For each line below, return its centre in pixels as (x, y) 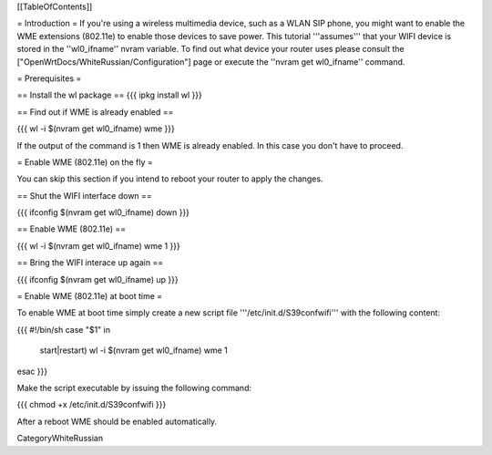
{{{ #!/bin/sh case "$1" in (64, 329)
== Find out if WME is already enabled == (95, 112)
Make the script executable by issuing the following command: (134, 388)
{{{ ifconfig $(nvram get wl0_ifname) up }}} (97, 279)
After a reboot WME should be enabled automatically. (117, 421)
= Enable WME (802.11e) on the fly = (85, 162)
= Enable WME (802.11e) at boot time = (90, 296)
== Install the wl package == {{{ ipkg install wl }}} (109, 95)
